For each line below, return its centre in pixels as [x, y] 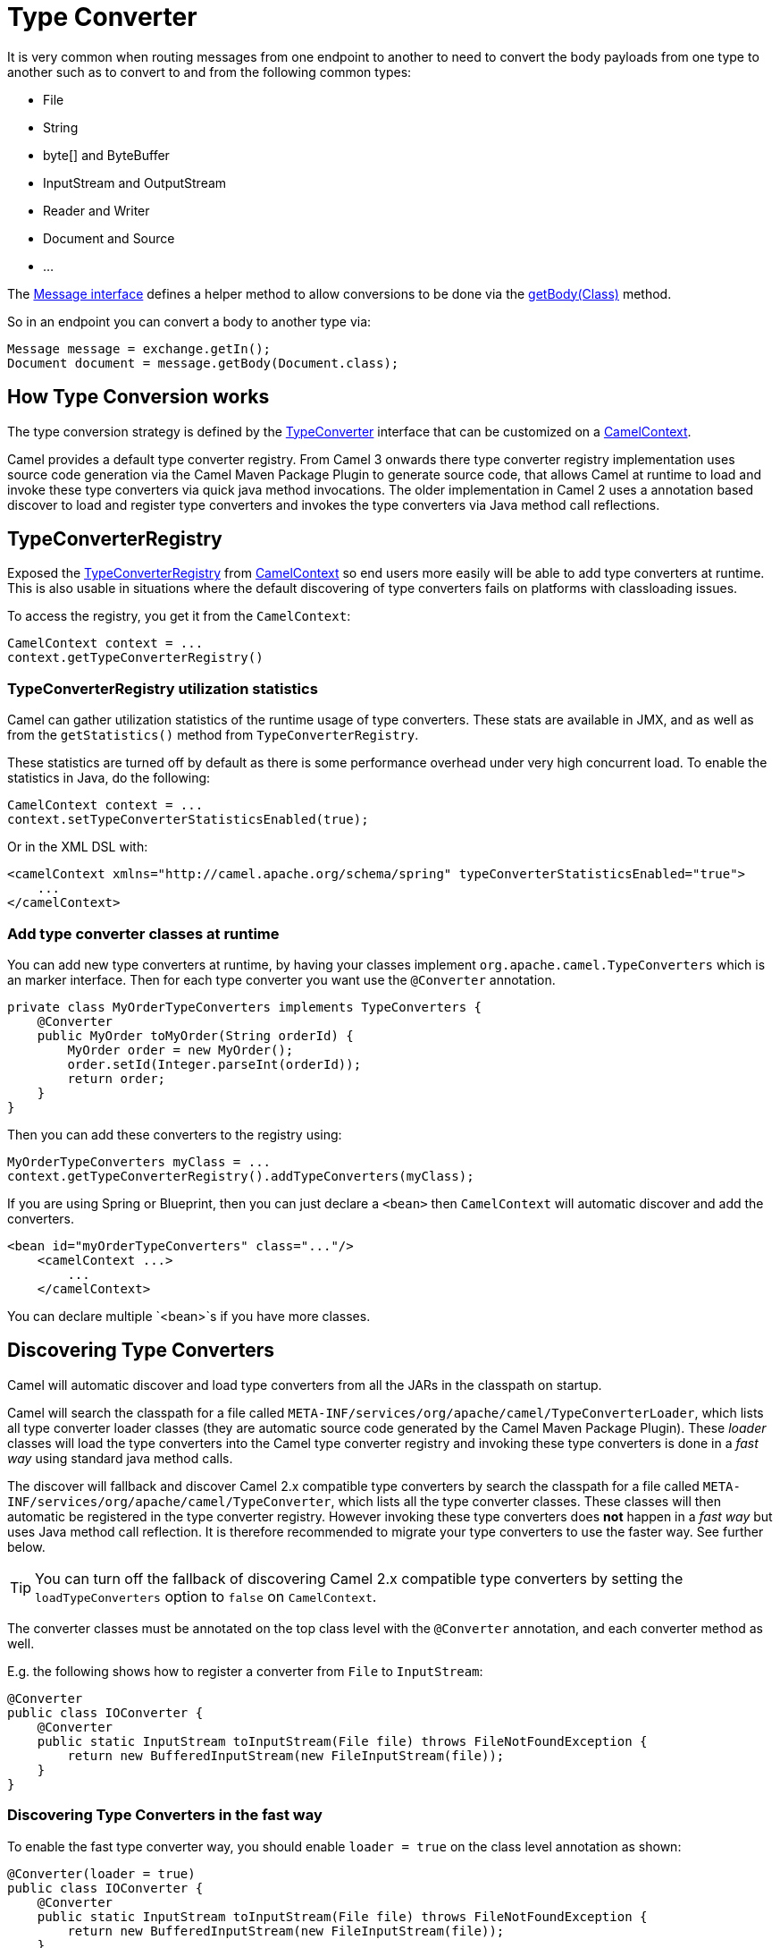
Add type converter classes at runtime [143, 933]
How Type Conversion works [138, 397]
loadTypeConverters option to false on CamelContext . [206, 1596]
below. [26, 1546]
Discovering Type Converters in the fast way [165, 1815]
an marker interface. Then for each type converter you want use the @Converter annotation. [281, 979]
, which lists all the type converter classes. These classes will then [526, 1501]
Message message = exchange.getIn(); [139, 348]
